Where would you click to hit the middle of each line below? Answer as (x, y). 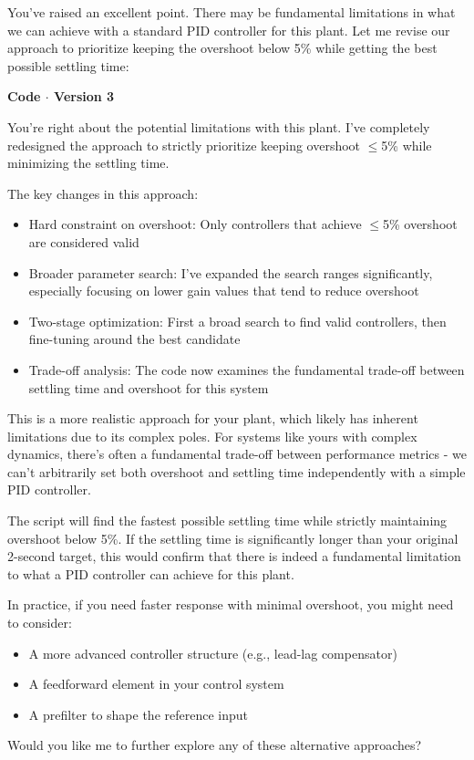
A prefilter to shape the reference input (138, 714)
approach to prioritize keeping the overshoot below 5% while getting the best (222, 48)
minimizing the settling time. (88, 163)
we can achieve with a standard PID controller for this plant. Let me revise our (229, 30)
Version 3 (84, 96)
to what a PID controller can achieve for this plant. (151, 573)
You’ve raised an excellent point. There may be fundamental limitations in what (232, 12)
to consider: (40, 623)
